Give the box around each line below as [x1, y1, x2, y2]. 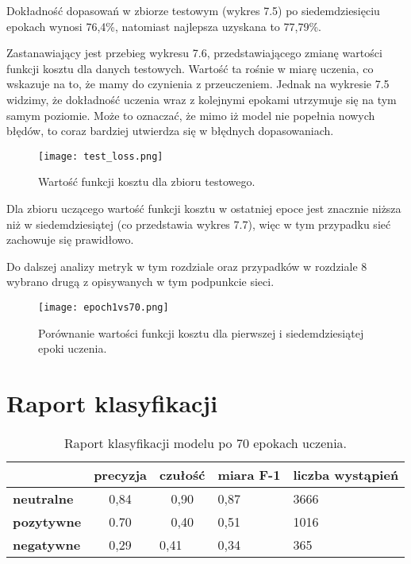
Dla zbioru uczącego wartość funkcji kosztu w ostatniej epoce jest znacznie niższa [6, 200, 401, 216]
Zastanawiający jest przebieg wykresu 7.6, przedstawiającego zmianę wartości [6, 44, 382, 61]
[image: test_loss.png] [38, 150, 163, 162]
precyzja [94, 465, 148, 484]
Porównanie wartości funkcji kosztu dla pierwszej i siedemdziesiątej [38, 324, 364, 341]
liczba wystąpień [293, 465, 399, 484]
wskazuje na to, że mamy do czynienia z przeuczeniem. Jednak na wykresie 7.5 [6, 75, 390, 92]
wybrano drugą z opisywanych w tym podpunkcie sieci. [6, 273, 275, 290]
